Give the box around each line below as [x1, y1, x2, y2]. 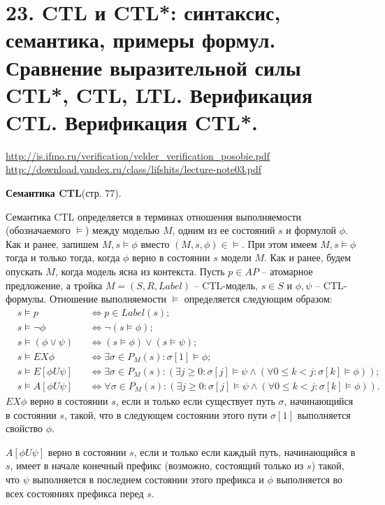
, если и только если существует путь [115, 394, 275, 408]
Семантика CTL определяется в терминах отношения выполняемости [6, 209, 302, 223]
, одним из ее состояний [172, 223, 275, 237]
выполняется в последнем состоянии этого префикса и [32, 471, 264, 486]
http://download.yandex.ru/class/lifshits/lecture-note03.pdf [6, 162, 262, 177]
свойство [6, 421, 43, 436]
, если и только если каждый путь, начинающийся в [133, 444, 356, 459]
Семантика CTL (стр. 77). [6, 186, 122, 200]
